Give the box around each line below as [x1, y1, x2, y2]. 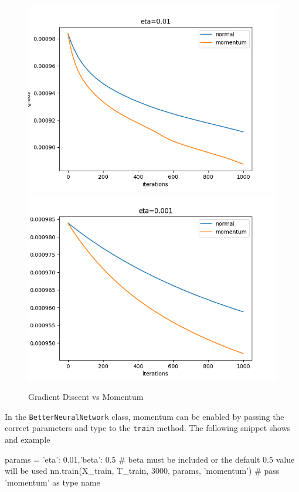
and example [5, 433, 50, 446]
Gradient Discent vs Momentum [28, 391, 144, 403]
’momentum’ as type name [5, 476, 100, 488]
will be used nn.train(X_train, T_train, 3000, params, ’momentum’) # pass [5, 464, 280, 477]
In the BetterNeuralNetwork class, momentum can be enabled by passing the [5, 410, 284, 422]
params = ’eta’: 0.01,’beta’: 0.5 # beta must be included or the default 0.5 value [5, 453, 295, 465]
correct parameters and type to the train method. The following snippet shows [5, 422, 291, 434]
